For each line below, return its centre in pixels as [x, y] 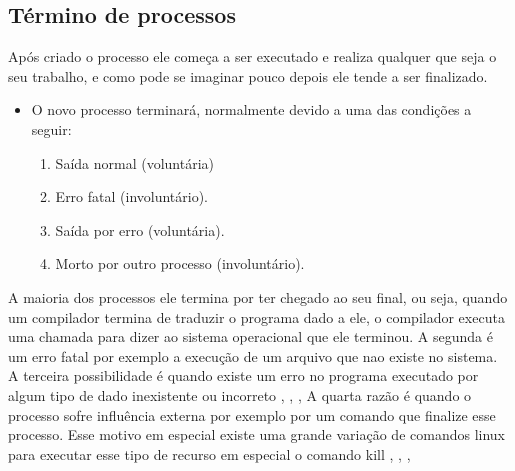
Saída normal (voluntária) [134, 162]
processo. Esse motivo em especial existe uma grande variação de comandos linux [256, 434]
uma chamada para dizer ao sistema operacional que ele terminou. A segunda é [250, 336]
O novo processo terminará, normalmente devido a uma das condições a [251, 109]
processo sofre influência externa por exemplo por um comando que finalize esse [252, 414]
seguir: [51, 128]
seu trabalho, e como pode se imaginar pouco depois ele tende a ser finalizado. [248, 75]
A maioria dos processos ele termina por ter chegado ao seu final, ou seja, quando [258, 296]
